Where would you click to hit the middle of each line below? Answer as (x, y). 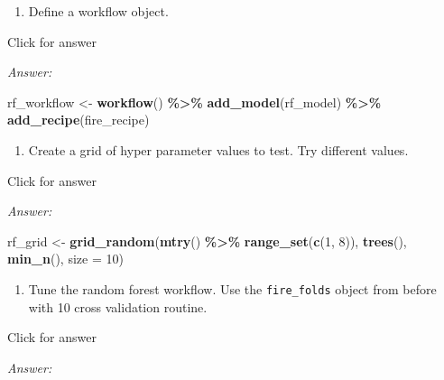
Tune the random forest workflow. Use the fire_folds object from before (232, 288)
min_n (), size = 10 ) (65, 259)
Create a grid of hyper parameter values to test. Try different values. (218, 149)
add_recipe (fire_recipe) (79, 120)
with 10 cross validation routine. (118, 306)
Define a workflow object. (98, 11)
